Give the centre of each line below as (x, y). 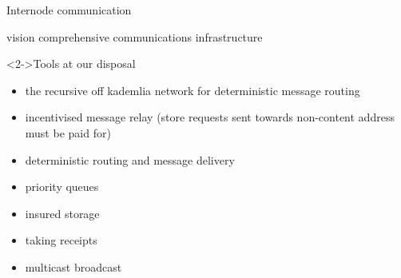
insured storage (62, 213)
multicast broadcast (73, 266)
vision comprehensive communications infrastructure (135, 36)
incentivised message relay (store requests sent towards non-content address (210, 117)
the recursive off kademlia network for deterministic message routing (193, 90)
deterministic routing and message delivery (130, 159)
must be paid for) (68, 132)
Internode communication (69, 10)
